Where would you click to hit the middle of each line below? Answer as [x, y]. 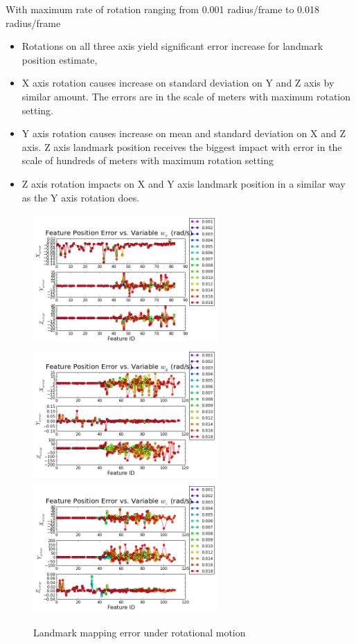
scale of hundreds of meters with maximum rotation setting [148, 160]
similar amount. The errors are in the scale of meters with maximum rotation [186, 96]
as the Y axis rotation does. [81, 197]
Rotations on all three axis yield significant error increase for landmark [172, 46]
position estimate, [60, 59]
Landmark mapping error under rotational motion [140, 632]
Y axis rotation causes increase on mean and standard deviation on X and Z [184, 133]
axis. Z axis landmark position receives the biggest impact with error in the [182, 146]
